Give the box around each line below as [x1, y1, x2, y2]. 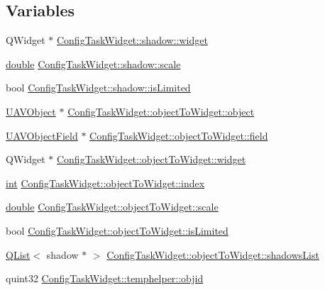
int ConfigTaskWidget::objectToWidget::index [6, 175, 205, 190]
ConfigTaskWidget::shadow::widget [56, 33, 208, 48]
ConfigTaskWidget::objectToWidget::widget [56, 152, 246, 167]
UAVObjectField [6, 128, 78, 143]
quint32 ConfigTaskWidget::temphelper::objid [6, 271, 204, 286]
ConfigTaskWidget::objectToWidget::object [67, 104, 255, 118]
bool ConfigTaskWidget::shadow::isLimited [6, 80, 191, 95]
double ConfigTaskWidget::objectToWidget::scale [6, 199, 219, 214]
